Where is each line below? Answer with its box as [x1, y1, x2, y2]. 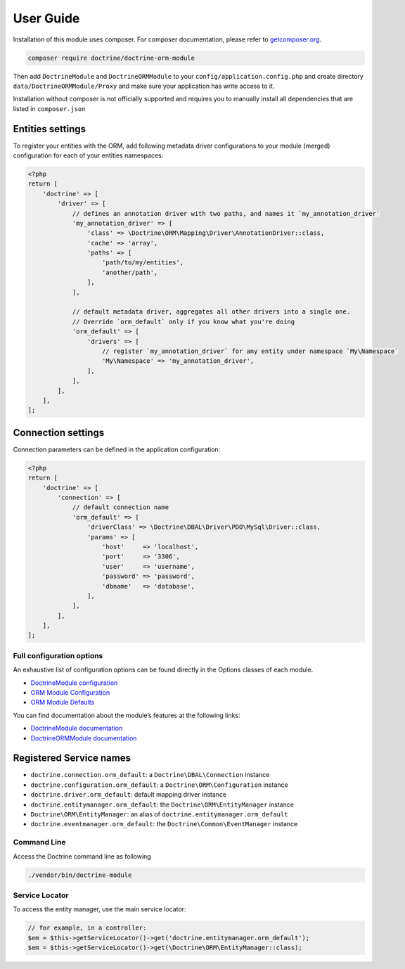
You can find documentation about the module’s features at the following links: [13, 711, 240, 719]
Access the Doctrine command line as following [13, 852, 151, 861]
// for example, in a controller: [27, 924, 147, 932]
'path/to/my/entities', [102, 259, 184, 267]
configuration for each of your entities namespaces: [13, 151, 164, 160]
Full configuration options [13, 650, 103, 660]
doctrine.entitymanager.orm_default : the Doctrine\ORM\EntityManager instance [30, 800, 295, 809]
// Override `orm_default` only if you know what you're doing [72, 317, 295, 326]
